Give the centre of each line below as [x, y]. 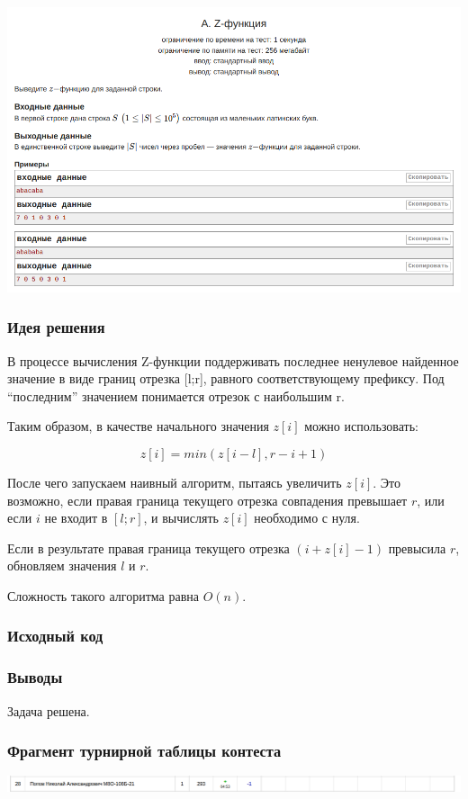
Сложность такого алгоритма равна [103, 595]
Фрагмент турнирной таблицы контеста [144, 751]
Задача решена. [49, 710]
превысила [417, 548]
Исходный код [55, 636]
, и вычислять [181, 518]
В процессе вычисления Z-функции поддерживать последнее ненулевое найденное [233, 360]
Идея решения [56, 327]
